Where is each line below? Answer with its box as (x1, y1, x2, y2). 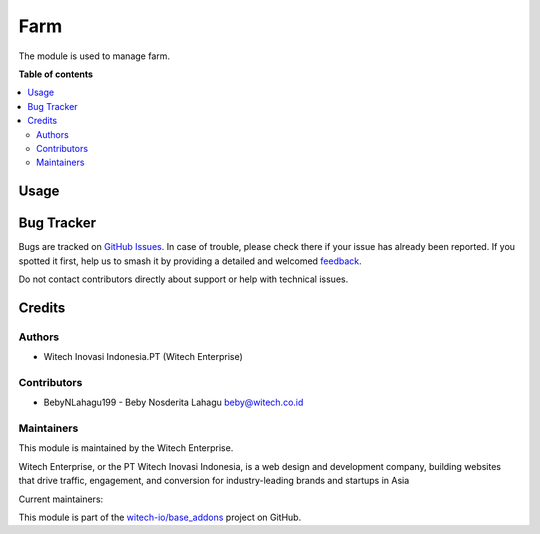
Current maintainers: (18, 493, 104, 505)
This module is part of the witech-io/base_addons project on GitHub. (18, 511, 302, 523)
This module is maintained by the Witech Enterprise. (18, 442, 234, 454)
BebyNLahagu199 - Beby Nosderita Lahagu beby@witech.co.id (43, 396, 304, 409)
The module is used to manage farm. (18, 50, 170, 62)
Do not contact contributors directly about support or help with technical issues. (18, 273, 349, 285)
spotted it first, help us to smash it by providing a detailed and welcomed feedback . (18, 255, 362, 267)
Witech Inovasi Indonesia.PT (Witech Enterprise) (43, 351, 244, 363)
